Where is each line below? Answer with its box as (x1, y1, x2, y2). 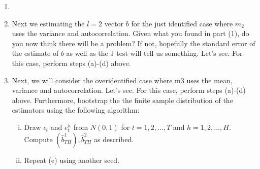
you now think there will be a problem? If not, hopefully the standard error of (12, 38, 255, 48)
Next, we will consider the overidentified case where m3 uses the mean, (12, 75, 233, 85)
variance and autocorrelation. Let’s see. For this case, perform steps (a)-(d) (12, 85, 246, 95)
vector (104, 18, 124, 28)
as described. (94, 133, 134, 144)
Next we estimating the (12, 18, 85, 28)
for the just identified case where (131, 18, 233, 28)
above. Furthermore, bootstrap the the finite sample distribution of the (12, 94, 233, 105)
